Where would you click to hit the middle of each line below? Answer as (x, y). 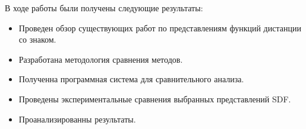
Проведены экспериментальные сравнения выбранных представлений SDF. (155, 99)
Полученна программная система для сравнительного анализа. (131, 79)
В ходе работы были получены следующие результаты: (104, 8)
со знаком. (37, 39)
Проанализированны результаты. (77, 119)
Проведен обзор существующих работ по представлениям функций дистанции (160, 28)
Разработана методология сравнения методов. (101, 59)
